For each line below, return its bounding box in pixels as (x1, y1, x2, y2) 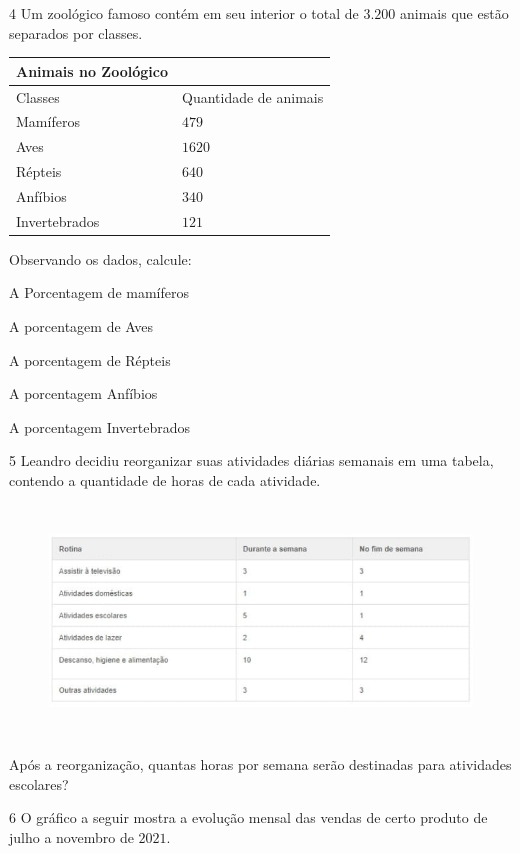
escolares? (9, 773, 69, 794)
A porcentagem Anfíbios (9, 383, 158, 404)
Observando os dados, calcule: (9, 248, 192, 269)
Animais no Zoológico (16, 60, 168, 81)
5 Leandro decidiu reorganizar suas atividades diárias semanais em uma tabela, (9, 450, 494, 471)
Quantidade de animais (181, 86, 324, 107)
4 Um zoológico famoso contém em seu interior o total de (9, 3, 359, 23)
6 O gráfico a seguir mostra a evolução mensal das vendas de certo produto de (9, 807, 488, 828)
